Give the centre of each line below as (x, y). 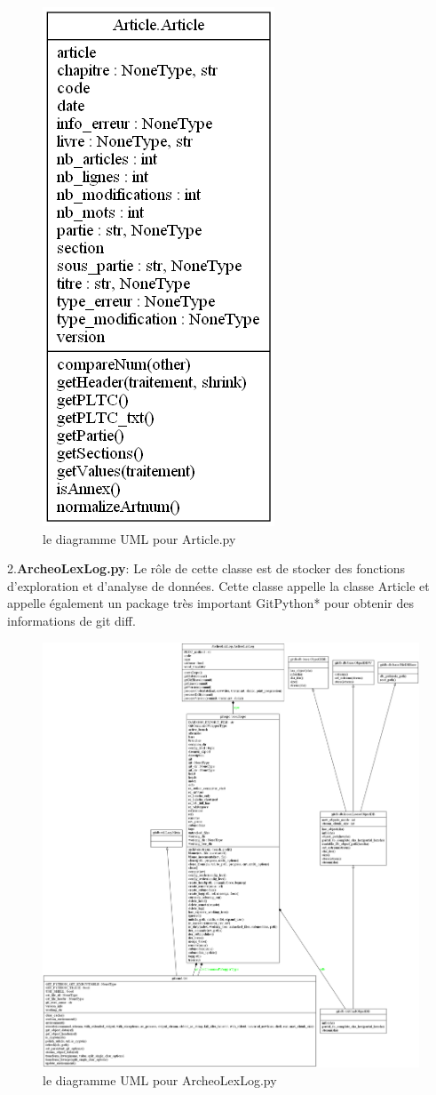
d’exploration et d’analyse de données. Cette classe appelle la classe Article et (218, 585)
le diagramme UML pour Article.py (139, 538)
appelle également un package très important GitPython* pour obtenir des (210, 603)
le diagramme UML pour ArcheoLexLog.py (160, 1079)
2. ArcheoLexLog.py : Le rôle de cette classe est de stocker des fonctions (206, 568)
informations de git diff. (71, 620)
